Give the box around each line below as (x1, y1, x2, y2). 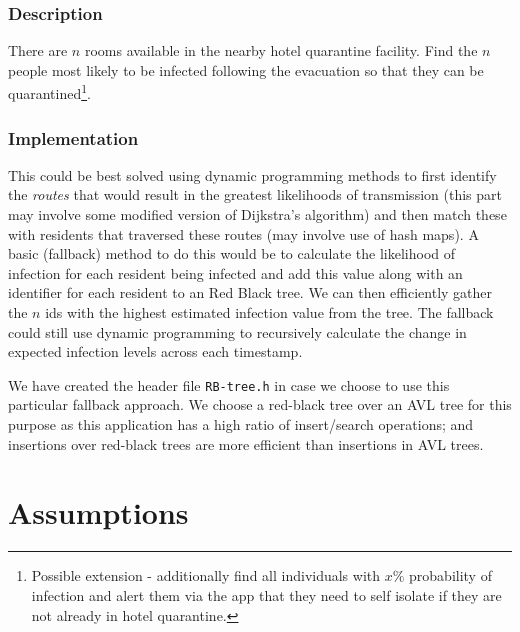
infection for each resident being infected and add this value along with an (8, 262, 463, 283)
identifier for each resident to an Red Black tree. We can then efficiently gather (8, 282, 493, 303)
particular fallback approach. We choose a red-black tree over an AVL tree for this (8, 394, 512, 415)
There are (8, 40, 68, 61)
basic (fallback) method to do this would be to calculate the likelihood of (8, 243, 456, 264)
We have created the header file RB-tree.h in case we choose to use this (8, 374, 450, 395)
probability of (409, 565, 492, 586)
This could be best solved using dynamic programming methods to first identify (8, 164, 497, 185)
